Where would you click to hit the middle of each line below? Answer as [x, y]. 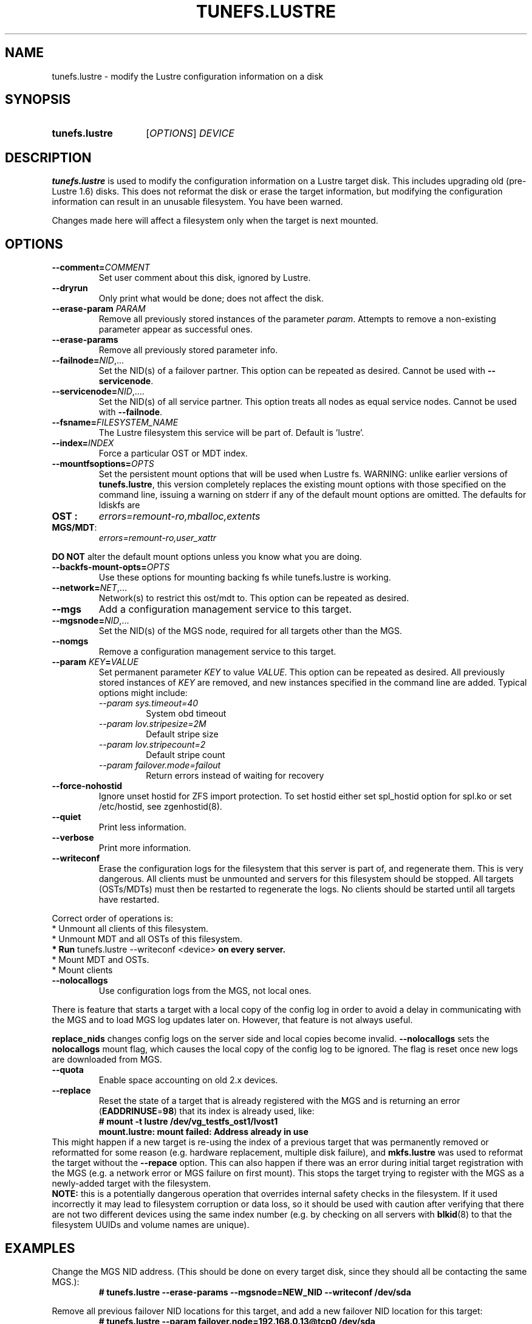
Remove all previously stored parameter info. [188, 350]
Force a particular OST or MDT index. [173, 453]
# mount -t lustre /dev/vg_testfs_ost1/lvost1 [188, 1122]
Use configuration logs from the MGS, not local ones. [205, 991]
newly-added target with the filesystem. [131, 1184]
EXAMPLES [40, 1248]
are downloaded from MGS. [107, 1060]
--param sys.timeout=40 [148, 703]
